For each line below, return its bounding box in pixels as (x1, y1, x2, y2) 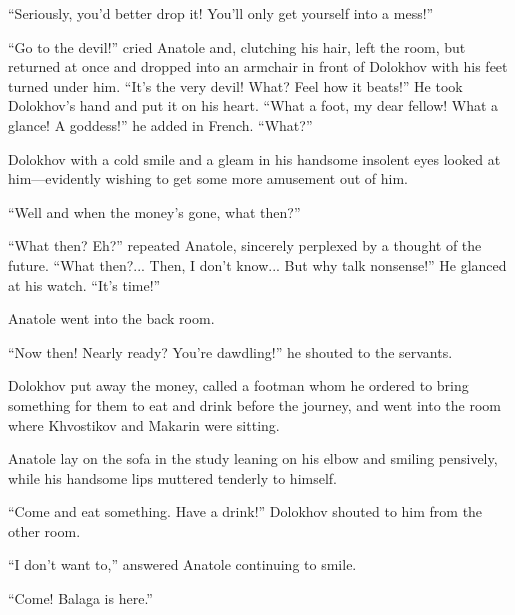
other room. (8, 520, 81, 541)
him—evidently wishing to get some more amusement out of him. (8, 168, 409, 189)
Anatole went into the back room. (8, 308, 215, 329)
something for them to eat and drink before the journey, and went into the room (8, 394, 502, 415)
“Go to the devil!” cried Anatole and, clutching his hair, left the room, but (8, 36, 466, 57)
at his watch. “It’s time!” (8, 274, 161, 295)
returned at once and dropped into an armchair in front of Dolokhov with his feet (8, 56, 508, 77)
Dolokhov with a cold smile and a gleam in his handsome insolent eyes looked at (8, 148, 501, 169)
